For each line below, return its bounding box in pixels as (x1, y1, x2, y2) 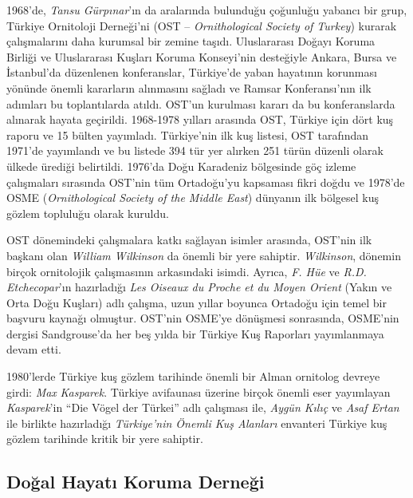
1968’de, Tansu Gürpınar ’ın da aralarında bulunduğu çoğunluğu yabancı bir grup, (6, 2, 407, 18)
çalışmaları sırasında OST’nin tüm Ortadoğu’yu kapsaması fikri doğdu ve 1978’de (6, 173, 405, 190)
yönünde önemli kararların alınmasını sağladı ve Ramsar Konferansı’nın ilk (6, 79, 372, 96)
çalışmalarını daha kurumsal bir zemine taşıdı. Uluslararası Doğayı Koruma (6, 33, 376, 49)
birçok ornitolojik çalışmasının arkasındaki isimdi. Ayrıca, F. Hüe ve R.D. (6, 263, 367, 279)
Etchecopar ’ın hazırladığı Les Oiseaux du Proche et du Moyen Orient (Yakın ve (6, 279, 392, 295)
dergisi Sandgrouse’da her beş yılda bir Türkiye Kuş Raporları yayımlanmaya (6, 325, 384, 342)
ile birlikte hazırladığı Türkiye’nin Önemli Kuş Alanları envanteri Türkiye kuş (6, 414, 387, 431)
